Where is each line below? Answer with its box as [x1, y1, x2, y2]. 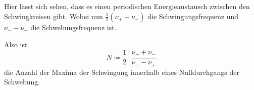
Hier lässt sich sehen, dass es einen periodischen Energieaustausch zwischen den [4, 1, 250, 11]
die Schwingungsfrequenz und [147, 11, 239, 21]
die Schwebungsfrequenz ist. [30, 22, 117, 32]
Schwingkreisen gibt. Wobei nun [4, 11, 103, 21]
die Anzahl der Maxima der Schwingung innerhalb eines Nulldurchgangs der [4, 66, 239, 77]
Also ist [4, 39, 28, 50]
